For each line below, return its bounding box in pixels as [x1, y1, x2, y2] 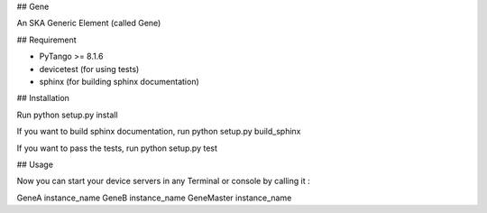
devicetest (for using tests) [39, 63, 140, 74]
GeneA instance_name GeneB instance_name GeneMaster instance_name [16, 192, 292, 203]
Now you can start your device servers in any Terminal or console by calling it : [16, 176, 310, 187]
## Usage [16, 159, 54, 170]
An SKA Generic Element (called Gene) [16, 18, 161, 29]
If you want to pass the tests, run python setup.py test [16, 143, 218, 153]
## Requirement [16, 34, 77, 45]
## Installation [16, 93, 69, 104]
